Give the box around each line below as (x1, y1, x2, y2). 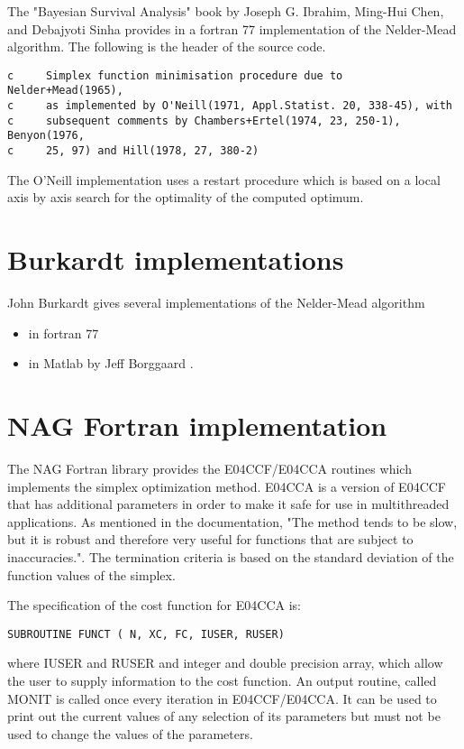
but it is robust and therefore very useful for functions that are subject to (7, 530, 414, 549)
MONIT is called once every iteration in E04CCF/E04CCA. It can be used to (7, 689, 437, 707)
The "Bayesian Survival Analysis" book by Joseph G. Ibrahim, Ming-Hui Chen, (7, 2, 444, 20)
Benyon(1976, (7, 129, 85, 143)
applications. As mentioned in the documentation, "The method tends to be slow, (7, 512, 458, 531)
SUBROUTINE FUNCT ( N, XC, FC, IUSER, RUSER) (7, 627, 285, 641)
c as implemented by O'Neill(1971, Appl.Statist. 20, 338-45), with (7, 99, 452, 113)
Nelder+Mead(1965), (7, 84, 123, 97)
